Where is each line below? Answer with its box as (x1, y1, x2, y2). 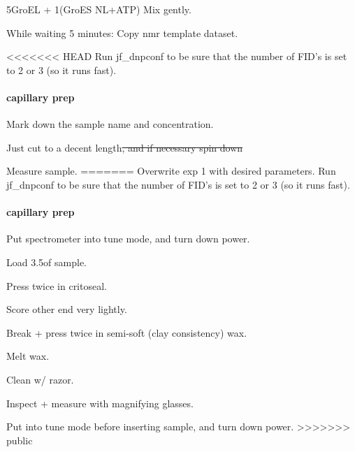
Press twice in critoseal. (6, 278, 107, 293)
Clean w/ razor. (6, 372, 74, 386)
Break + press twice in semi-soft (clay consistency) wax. (6, 325, 247, 340)
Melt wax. (6, 349, 50, 363)
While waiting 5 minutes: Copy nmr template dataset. (6, 25, 238, 40)
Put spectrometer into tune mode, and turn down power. (6, 231, 250, 246)
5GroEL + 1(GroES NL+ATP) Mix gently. (6, 2, 191, 16)
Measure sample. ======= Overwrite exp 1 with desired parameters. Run (6, 163, 336, 178)
